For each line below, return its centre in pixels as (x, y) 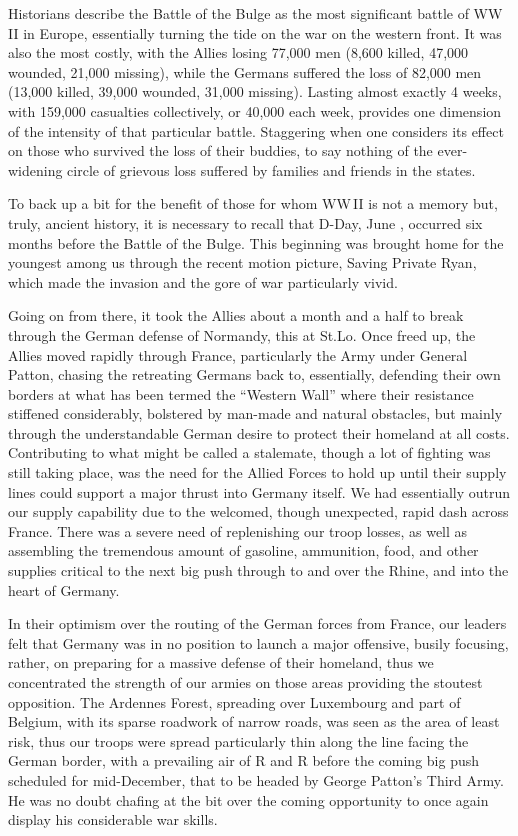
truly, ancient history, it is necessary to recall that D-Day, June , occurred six (245, 222)
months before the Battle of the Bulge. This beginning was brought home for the (256, 242)
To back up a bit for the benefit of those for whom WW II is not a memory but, (253, 203)
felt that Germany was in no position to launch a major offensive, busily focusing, (258, 642)
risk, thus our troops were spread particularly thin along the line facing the (238, 740)
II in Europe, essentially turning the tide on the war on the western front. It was (255, 32)
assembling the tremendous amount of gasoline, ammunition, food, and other (243, 550)
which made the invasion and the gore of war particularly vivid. (203, 281)
